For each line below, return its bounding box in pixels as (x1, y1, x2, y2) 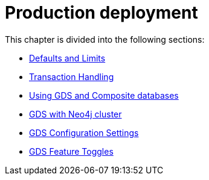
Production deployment (5, 2, 198, 23)
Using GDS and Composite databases (29, 90, 179, 101)
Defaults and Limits (29, 52, 106, 63)
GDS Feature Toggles (29, 146, 114, 157)
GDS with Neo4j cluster (29, 108, 122, 119)
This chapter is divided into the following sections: (5, 34, 205, 45)
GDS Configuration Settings (29, 127, 139, 138)
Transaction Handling (29, 71, 114, 82)
